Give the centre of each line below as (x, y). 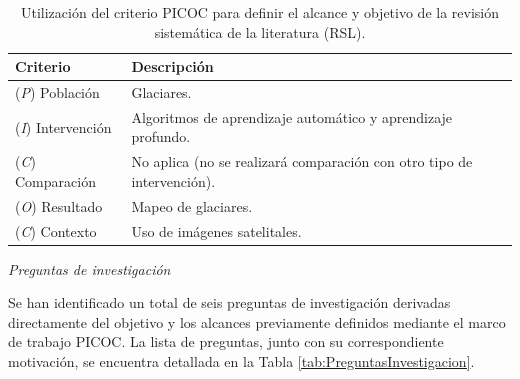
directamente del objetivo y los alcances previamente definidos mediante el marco (257, 321)
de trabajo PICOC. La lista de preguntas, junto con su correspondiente (226, 341)
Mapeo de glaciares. (192, 205)
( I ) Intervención (63, 126)
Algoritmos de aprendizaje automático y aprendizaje (292, 116)
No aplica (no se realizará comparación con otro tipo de (302, 161)
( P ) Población (57, 92)
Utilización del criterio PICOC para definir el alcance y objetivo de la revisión (260, 12)
